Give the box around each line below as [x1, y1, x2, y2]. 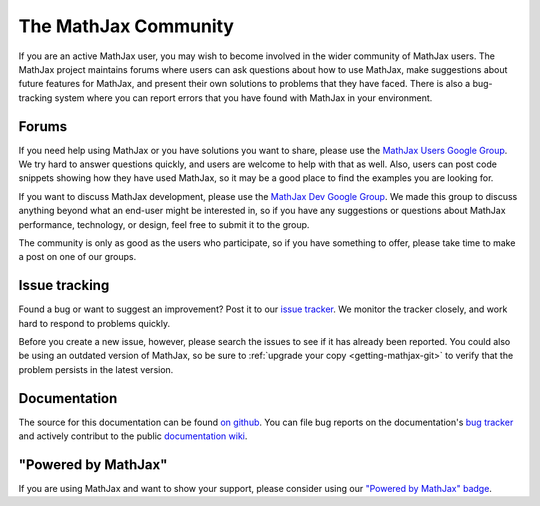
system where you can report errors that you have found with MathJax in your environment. [54, 91, 433, 104]
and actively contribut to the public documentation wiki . [18, 430, 248, 442]
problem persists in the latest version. [18, 363, 174, 375]
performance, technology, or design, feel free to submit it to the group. [18, 218, 310, 230]
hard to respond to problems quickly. [18, 317, 170, 329]
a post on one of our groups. [18, 251, 137, 263]
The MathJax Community [18, 15, 235, 37]
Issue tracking [18, 277, 110, 294]
